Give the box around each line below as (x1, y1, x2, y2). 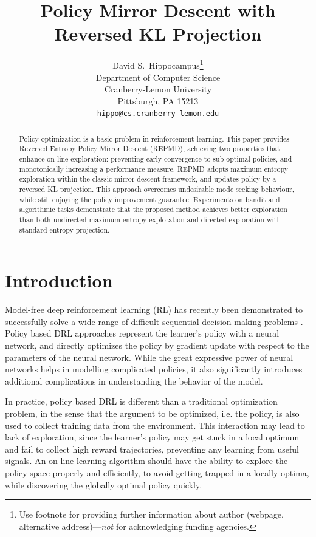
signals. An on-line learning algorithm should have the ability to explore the (5, 454, 288, 467)
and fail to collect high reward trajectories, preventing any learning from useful (5, 442, 299, 455)
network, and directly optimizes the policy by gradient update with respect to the (5, 339, 309, 352)
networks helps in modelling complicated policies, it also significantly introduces (5, 363, 303, 375)
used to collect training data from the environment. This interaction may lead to (5, 419, 305, 431)
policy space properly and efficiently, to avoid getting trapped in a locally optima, (5, 467, 309, 479)
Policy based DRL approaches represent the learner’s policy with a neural (5, 327, 280, 340)
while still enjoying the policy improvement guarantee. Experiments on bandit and (19, 194, 280, 204)
